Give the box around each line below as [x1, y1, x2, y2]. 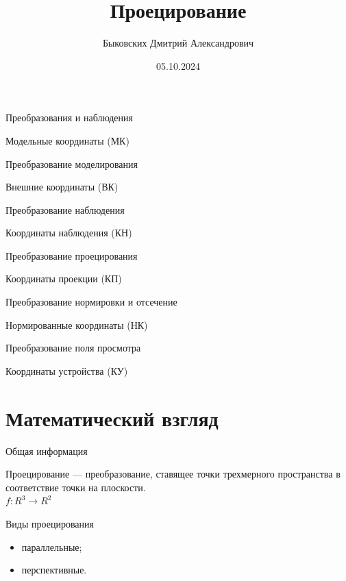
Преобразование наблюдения [5, 202, 125, 217]
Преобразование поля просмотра [5, 341, 141, 355]
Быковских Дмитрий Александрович [102, 36, 254, 50]
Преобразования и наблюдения [5, 110, 133, 125]
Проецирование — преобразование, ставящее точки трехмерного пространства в [5, 467, 341, 481]
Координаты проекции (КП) [5, 271, 122, 286]
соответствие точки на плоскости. [5, 480, 146, 494]
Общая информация [5, 443, 88, 458]
